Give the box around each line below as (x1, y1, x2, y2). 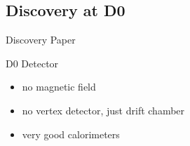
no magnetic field (22, 79, 96, 94)
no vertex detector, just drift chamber (22, 102, 185, 117)
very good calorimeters (22, 126, 120, 141)
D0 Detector (6, 55, 59, 70)
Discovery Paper (6, 32, 76, 47)
